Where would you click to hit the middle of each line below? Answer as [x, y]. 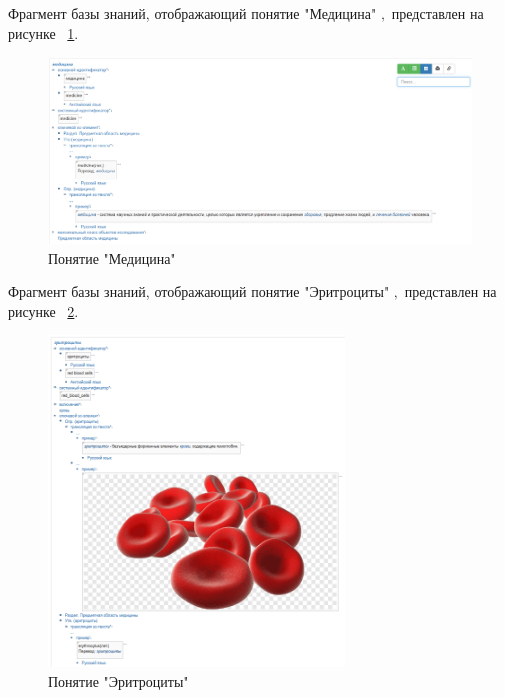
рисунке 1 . [43, 32]
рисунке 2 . [43, 310]
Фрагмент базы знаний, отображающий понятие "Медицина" [192, 13]
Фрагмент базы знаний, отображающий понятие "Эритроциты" [199, 291]
